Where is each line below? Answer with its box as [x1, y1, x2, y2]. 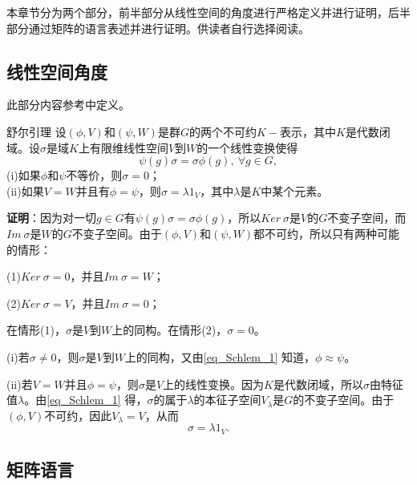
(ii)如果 [6, 182, 44, 199]
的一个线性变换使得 [196, 139, 298, 156]
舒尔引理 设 [6, 123, 67, 139]
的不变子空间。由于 [293, 391, 395, 408]
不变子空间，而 [327, 209, 407, 226]
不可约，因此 [44, 406, 112, 423]
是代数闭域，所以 [273, 375, 363, 392]
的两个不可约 [188, 123, 257, 139]
